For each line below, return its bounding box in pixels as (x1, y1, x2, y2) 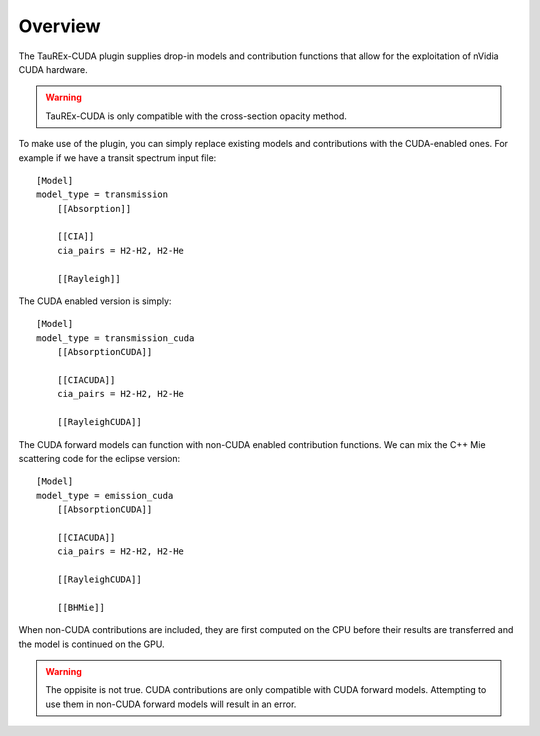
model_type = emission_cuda (36, 490, 174, 501)
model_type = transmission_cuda (36, 332, 195, 344)
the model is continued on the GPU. (18, 638, 165, 650)
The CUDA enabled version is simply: (18, 295, 172, 307)
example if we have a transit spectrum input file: (18, 151, 217, 164)
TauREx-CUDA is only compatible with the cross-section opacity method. (45, 110, 347, 122)
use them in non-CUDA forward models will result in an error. (45, 698, 297, 710)
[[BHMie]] (56, 601, 105, 613)
